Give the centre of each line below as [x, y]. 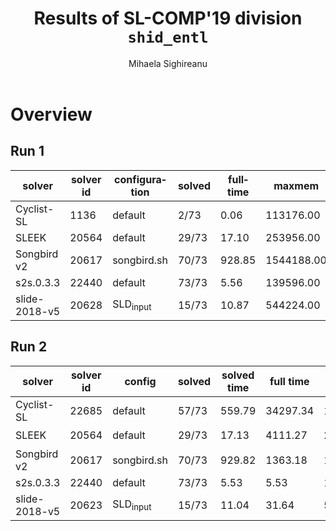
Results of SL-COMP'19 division [168, 18]
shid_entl [168, 37]
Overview [51, 114]
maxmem [296, 185]
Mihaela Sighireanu [168, 63]
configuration [140, 185]
